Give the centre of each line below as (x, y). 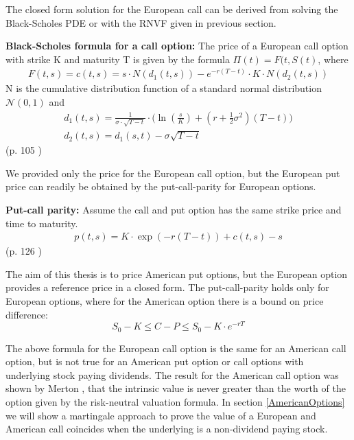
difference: (27, 314)
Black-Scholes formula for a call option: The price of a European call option (177, 46)
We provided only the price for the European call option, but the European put (173, 173)
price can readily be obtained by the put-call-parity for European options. (161, 186)
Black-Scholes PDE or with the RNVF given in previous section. (141, 22)
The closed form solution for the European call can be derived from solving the (172, 9)
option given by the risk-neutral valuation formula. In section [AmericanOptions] (175, 402)
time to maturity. (42, 223)
